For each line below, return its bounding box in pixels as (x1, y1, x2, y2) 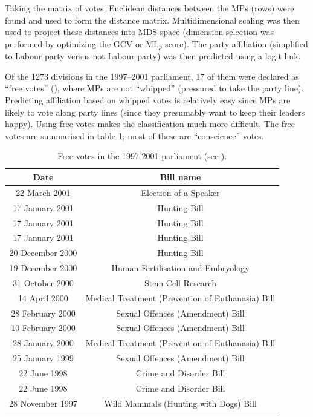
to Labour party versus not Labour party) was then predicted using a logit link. (5, 50, 301, 62)
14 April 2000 (18, 291, 68, 304)
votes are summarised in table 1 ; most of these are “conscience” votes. (5, 129, 264, 142)
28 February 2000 (11, 306, 76, 319)
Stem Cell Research (144, 276, 216, 289)
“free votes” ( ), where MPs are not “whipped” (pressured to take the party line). (5, 82, 304, 94)
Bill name (160, 170, 201, 183)
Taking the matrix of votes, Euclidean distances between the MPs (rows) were (5, 2, 294, 14)
